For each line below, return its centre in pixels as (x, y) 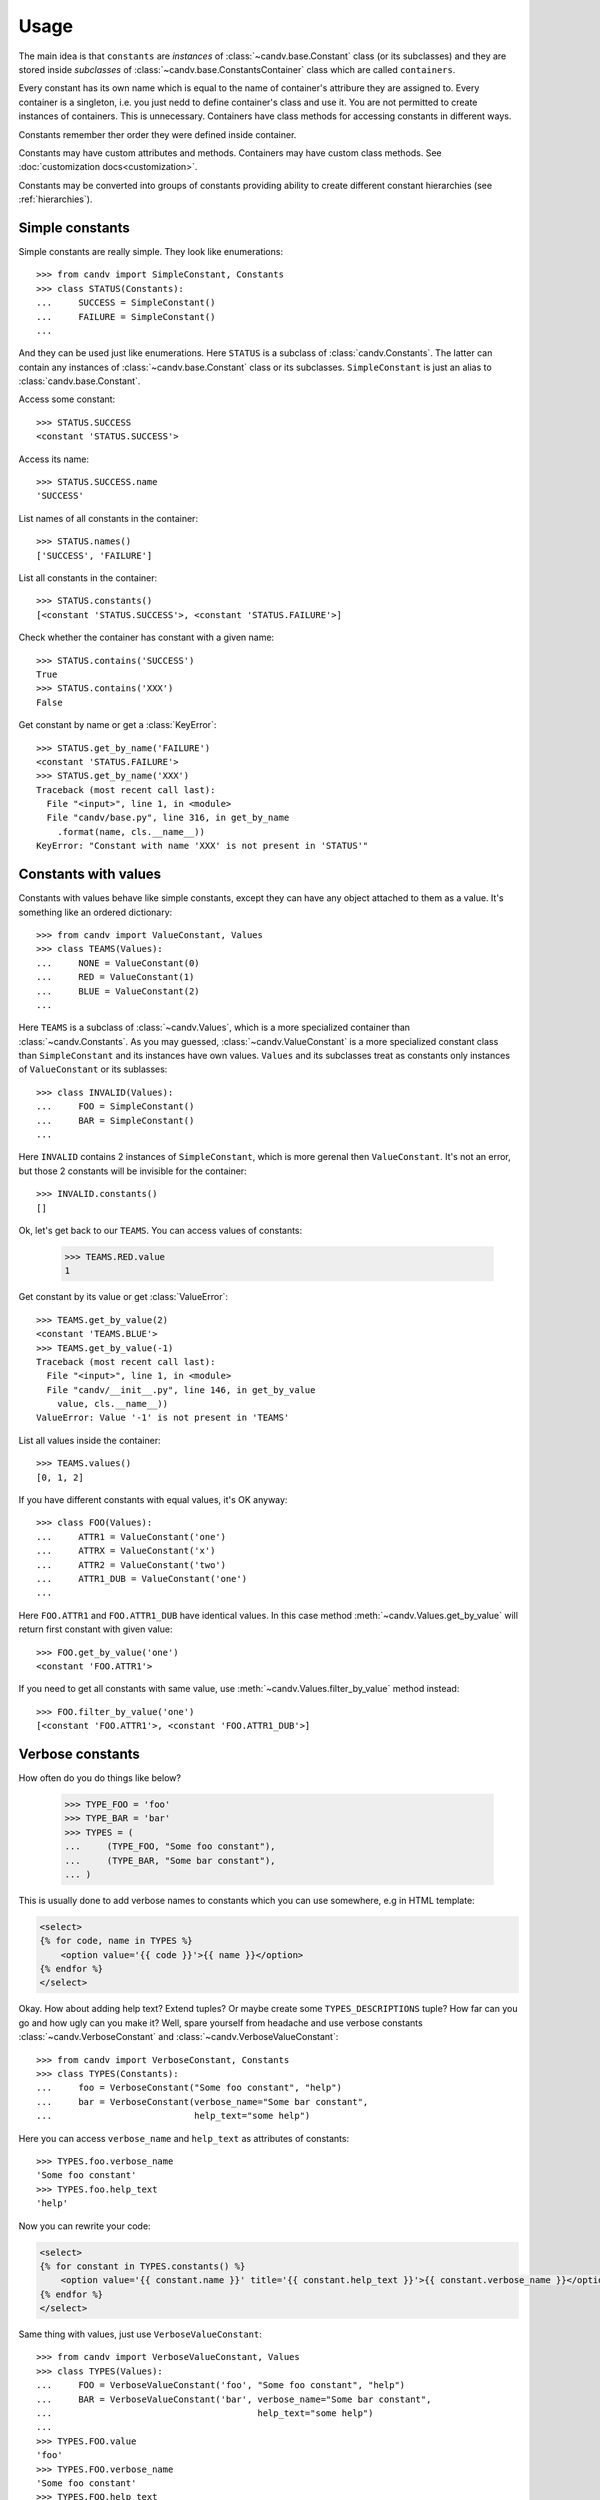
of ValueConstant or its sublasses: (93, 1069)
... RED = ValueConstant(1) (115, 977)
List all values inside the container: (89, 1440)
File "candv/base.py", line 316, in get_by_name (168, 818)
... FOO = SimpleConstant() (115, 1106)
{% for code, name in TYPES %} (116, 1941)
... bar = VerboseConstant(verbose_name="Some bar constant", (202, 2101)
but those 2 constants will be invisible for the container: (132, 1171)
